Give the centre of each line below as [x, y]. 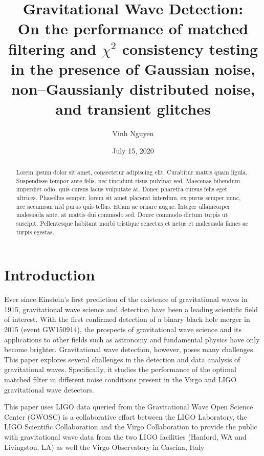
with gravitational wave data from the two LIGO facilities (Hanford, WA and [125, 436]
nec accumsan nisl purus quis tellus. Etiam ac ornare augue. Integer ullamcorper [123, 206]
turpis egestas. [35, 232]
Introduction [50, 275]
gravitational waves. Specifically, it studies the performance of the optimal [120, 369]
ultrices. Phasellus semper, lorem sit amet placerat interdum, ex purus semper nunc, [128, 198]
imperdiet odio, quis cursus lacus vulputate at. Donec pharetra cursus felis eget [122, 189]
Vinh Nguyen [133, 133]
